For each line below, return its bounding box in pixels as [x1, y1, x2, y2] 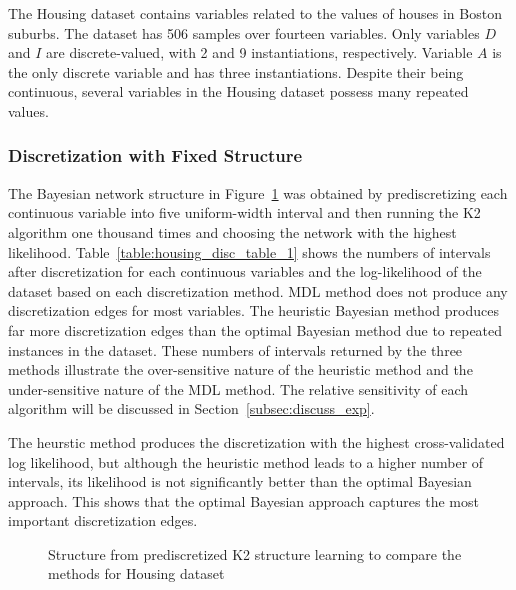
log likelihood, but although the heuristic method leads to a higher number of [8, 451, 484, 472]
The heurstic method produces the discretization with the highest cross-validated [8, 431, 505, 452]
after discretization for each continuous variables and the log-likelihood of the [8, 261, 482, 282]
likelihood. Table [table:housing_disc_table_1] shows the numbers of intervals [8, 241, 491, 262]
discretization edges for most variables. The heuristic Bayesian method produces [8, 300, 499, 321]
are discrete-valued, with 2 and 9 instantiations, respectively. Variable [46, 42, 473, 63]
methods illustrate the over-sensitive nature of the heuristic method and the [8, 359, 473, 380]
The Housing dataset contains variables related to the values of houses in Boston [8, 3, 502, 23]
